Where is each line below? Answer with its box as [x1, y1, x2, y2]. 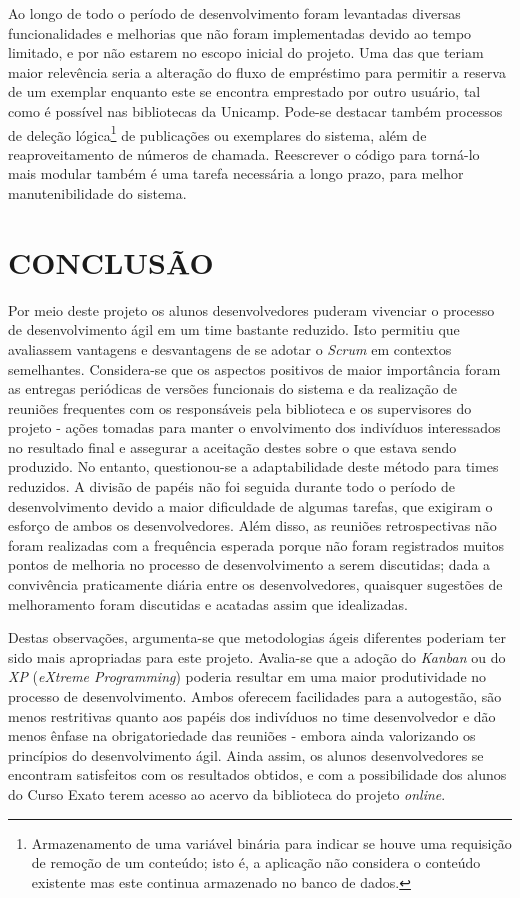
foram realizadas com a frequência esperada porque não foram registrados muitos [8, 534, 505, 555]
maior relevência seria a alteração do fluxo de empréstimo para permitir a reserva [8, 61, 506, 82]
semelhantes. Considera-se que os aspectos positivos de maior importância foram [8, 358, 501, 379]
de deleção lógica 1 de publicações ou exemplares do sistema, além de [8, 121, 427, 145]
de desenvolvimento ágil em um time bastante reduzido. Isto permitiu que [8, 319, 460, 340]
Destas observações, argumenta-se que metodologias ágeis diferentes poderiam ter [8, 627, 506, 648]
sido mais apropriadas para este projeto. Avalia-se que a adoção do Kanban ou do [8, 646, 506, 667]
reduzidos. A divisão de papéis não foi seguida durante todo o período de [8, 476, 455, 497]
